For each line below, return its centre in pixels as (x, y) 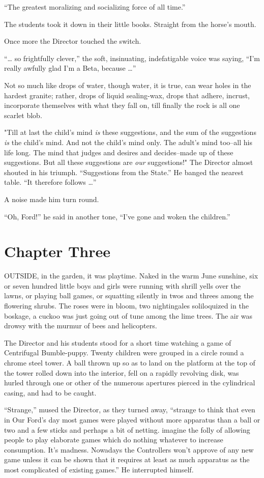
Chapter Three (57, 251)
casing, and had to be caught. (50, 392)
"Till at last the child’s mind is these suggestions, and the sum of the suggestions (130, 132)
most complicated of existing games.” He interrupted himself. (99, 469)
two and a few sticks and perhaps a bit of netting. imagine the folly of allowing (127, 429)
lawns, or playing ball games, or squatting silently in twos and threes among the (129, 296)
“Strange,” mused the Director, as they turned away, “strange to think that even (130, 410)
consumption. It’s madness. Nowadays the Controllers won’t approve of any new (129, 449)
